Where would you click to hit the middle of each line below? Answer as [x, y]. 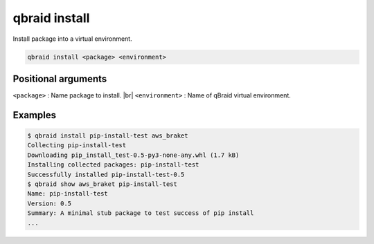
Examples [35, 115]
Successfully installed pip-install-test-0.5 [106, 174]
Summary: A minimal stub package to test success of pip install [141, 213]
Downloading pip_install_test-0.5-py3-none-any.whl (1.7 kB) [133, 155]
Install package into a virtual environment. [72, 39]
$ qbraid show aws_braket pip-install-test [103, 184]
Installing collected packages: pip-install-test [113, 165]
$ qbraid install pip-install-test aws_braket [108, 136]
